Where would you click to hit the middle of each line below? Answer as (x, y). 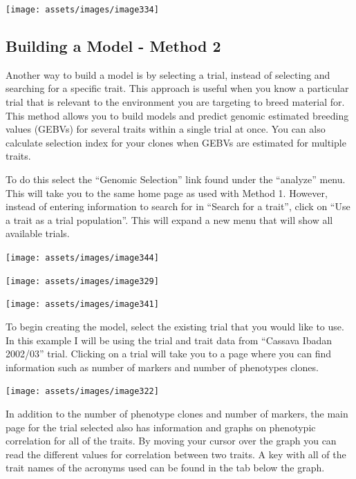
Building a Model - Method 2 (113, 46)
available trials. (38, 233)
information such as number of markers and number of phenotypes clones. (162, 367)
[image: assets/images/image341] (82, 304)
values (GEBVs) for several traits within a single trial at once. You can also (166, 129)
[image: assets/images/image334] (82, 10)
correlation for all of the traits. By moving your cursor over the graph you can (171, 441)
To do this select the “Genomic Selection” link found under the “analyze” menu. (176, 179)
